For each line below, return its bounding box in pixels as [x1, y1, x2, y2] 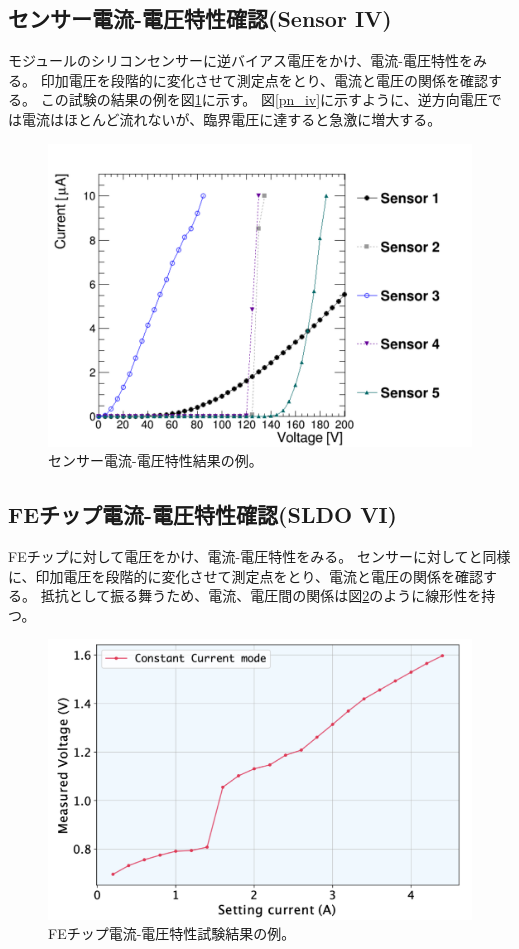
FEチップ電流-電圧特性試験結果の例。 [48, 923, 296, 944]
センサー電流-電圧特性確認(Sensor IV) [8, 3, 392, 34]
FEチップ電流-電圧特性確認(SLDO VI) [8, 499, 397, 530]
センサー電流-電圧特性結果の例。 [48, 450, 263, 471]
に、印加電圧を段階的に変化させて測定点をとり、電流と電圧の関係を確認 [8, 565, 484, 586]
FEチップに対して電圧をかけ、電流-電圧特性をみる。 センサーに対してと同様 [8, 546, 511, 567]
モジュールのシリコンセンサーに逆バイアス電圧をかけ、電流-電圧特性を [8, 50, 473, 71]
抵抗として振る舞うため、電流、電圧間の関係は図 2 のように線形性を [40, 585, 482, 606]
